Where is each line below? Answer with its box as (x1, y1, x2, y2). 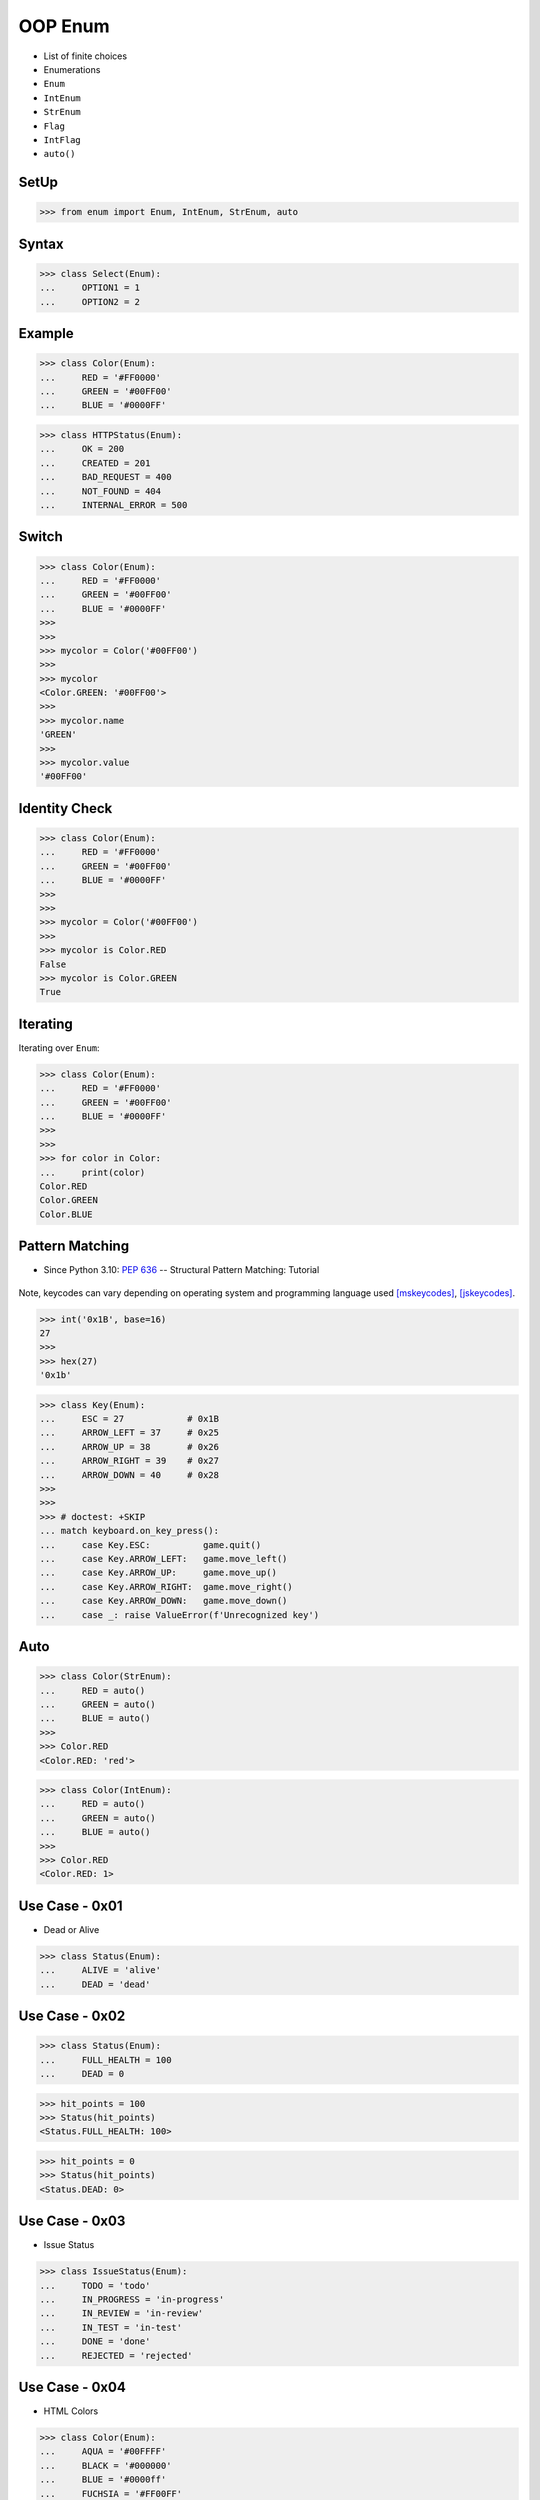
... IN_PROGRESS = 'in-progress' (39, 2294, 225, 2305)
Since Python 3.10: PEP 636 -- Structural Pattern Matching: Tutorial (43, 1264, 320, 1276)
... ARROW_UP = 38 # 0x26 (39, 1441, 220, 1452)
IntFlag (43, 134, 82, 145)
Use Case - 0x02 (18, 2008, 126, 2025)
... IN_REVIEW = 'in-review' (39, 2308, 204, 2319)
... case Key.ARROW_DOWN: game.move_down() (39, 1595, 288, 1607)
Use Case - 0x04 (18, 2379, 127, 2396)
